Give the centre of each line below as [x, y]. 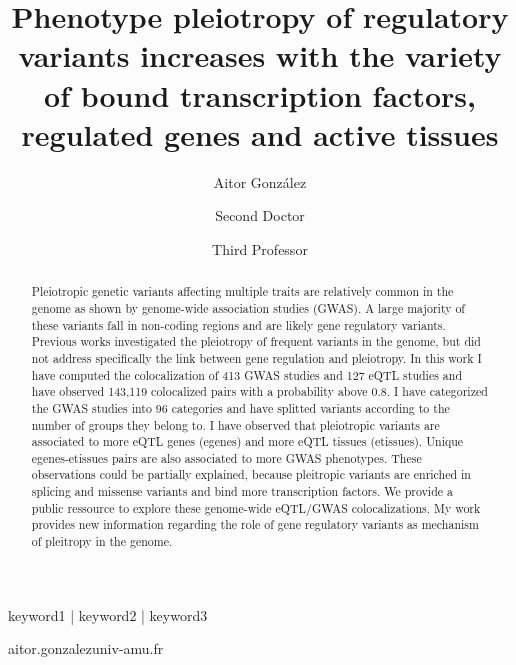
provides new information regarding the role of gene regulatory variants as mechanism [255, 524]
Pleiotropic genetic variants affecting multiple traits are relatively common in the [242, 291]
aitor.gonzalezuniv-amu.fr [86, 648]
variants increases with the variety [260, 55]
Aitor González [260, 181]
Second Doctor [260, 215]
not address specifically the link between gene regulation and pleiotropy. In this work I [256, 357]
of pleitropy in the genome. [102, 541]
